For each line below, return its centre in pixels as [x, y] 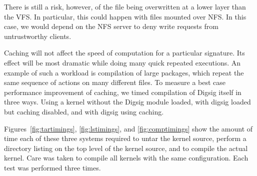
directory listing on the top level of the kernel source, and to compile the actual [126, 148]
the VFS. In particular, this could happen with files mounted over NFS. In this [125, 16]
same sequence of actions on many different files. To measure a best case [115, 82]
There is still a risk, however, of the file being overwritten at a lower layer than [125, 6]
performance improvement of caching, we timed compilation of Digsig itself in [123, 92]
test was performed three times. [52, 167]
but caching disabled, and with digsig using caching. [84, 111]
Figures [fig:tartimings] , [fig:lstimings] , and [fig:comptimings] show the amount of [128, 128]
